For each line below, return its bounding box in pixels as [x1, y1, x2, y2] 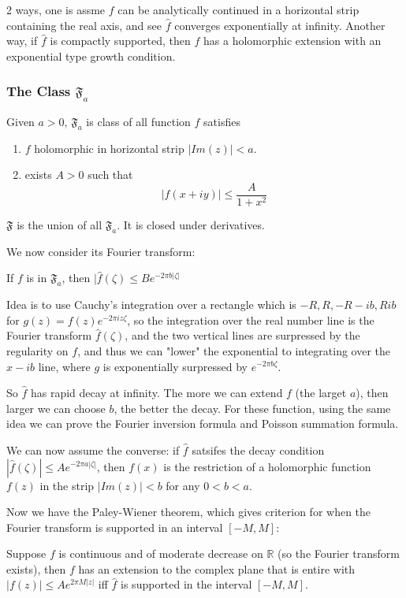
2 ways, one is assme [6, 2, 106, 17]
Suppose [6, 545, 47, 562]
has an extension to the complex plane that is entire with [78, 560, 356, 577]
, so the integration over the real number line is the [127, 311, 374, 328]
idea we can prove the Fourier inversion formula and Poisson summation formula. [6, 415, 399, 432]
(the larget [295, 384, 347, 401]
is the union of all [17, 216, 102, 232]
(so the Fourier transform [277, 545, 400, 562]
